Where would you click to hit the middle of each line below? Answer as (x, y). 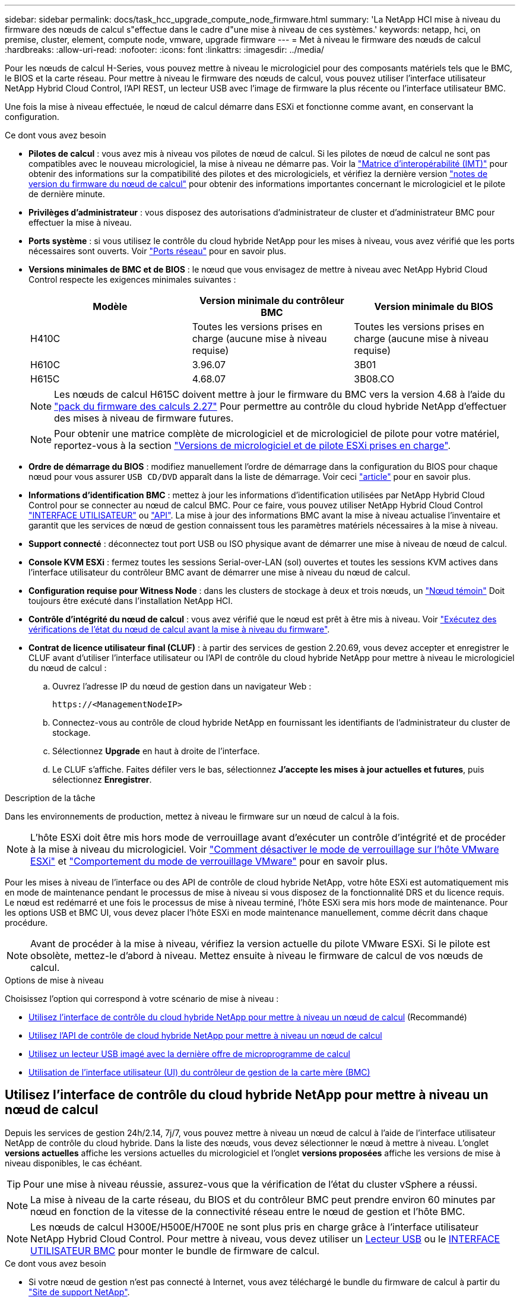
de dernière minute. (67, 194)
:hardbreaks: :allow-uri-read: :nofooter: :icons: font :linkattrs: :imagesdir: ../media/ (164, 50)
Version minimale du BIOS (434, 306)
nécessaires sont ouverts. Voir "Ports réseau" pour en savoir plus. (158, 251)
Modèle (110, 306)
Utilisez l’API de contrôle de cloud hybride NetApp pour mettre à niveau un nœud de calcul (205, 1035)
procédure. (26, 923)
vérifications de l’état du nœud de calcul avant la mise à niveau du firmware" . (179, 629)
